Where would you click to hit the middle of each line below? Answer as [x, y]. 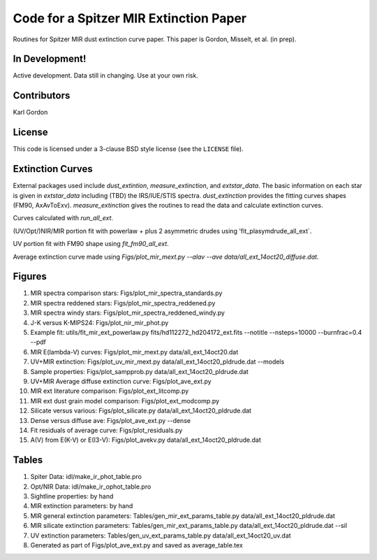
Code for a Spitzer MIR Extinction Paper [130, 18]
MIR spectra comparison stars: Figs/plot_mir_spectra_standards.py [126, 293]
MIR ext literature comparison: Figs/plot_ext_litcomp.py [110, 391]
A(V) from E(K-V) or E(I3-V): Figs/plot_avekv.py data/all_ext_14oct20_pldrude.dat [146, 440]
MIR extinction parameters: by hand [82, 506]
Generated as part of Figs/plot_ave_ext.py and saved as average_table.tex [137, 545]
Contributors [42, 95]
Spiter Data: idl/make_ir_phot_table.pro [86, 477]
